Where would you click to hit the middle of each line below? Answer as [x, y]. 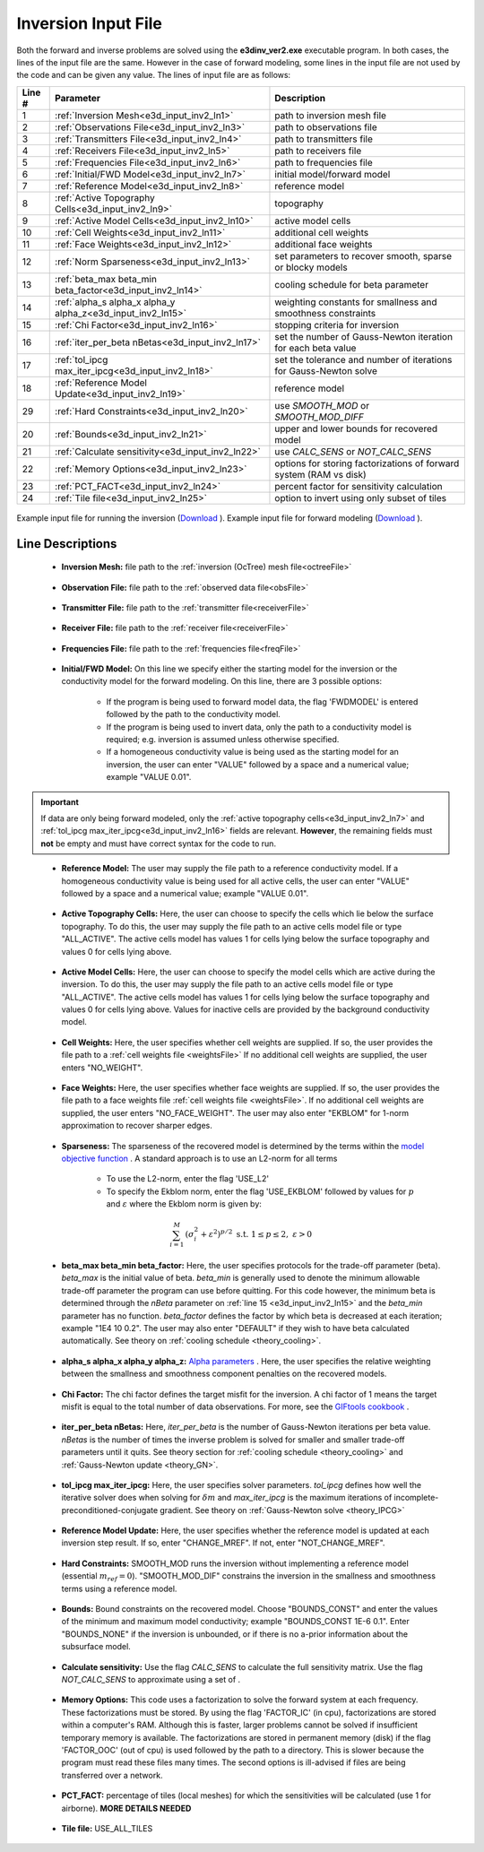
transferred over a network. [112, 1775]
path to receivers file [318, 151]
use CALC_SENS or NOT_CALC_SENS [353, 451]
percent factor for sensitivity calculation [359, 486]
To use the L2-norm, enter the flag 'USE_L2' [187, 1179]
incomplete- [416, 1498]
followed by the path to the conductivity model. [194, 714]
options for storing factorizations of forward [367, 463]
